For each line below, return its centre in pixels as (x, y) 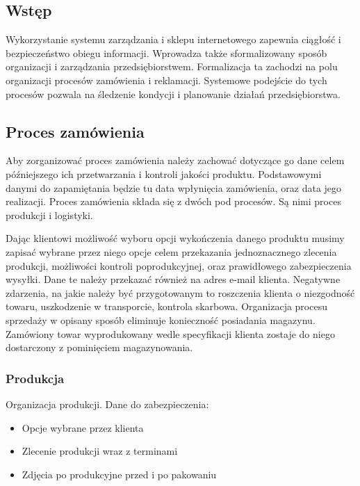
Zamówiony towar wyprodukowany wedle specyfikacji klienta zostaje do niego (170, 333)
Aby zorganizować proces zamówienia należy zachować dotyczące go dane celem (175, 160)
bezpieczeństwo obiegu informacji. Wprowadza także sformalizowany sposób (166, 52)
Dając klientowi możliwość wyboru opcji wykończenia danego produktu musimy (175, 238)
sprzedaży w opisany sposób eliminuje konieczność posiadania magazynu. (161, 319)
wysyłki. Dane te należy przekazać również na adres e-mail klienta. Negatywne (173, 279)
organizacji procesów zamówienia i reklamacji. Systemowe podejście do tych (166, 80)
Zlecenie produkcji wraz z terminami (100, 451)
